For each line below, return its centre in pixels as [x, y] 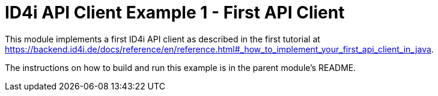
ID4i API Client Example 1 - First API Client [175, 13]
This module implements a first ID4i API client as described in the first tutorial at [163, 39]
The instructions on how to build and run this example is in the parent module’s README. [181, 67]
